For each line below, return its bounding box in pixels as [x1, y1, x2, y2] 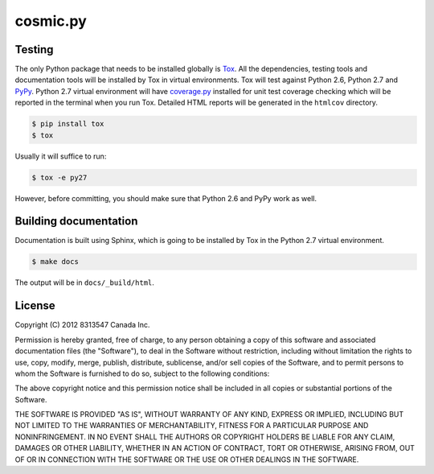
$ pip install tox [31, 119, 104, 129]
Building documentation [14, 214, 138, 229]
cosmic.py [14, 12, 88, 30]
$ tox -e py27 [31, 173, 88, 182]
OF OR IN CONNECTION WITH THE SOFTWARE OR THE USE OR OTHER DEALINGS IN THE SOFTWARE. [14, 455, 359, 464]
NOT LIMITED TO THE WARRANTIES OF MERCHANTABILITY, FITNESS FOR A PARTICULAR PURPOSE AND [14, 421, 369, 431]
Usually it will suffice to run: [14, 151, 107, 161]
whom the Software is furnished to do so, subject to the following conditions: [14, 369, 270, 378]
